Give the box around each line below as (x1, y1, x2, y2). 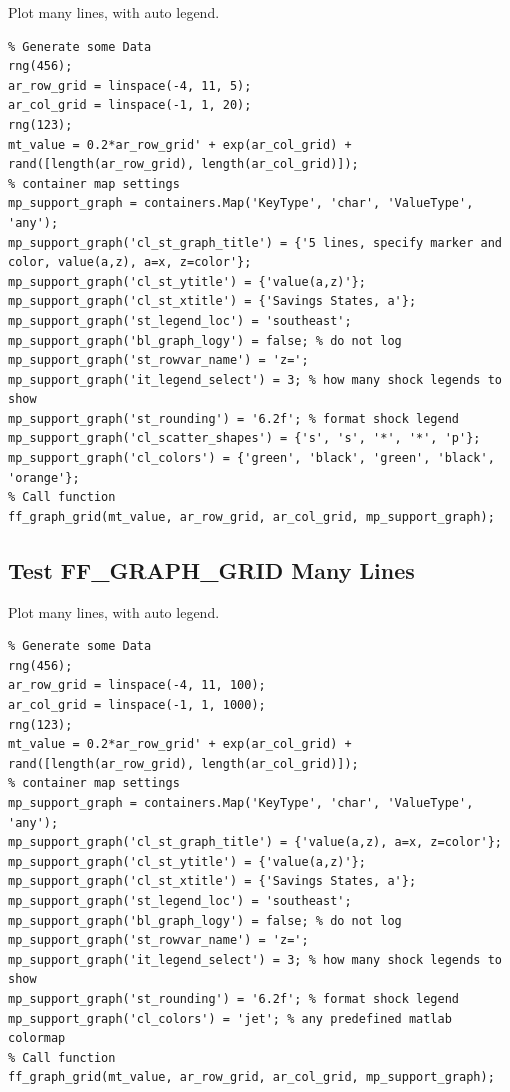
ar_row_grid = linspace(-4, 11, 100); (8, 678, 266, 693)
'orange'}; (8, 470, 80, 485)
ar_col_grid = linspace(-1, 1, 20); (8, 98, 252, 113)
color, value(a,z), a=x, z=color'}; (8, 255, 252, 270)
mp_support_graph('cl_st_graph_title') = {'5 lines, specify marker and (8, 235, 502, 250)
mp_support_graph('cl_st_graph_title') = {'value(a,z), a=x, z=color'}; (8, 835, 502, 850)
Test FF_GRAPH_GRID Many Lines (8, 554, 415, 585)
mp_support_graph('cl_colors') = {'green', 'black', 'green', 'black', (8, 451, 495, 466)
